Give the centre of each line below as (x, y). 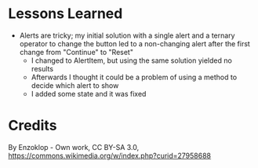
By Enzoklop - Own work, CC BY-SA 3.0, (74, 147)
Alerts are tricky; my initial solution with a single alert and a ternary (127, 35)
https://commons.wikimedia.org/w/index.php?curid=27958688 (110, 155)
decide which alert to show (75, 85)
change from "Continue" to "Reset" (76, 52)
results (42, 68)
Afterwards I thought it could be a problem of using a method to (134, 77)
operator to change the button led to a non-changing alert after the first (135, 43)
